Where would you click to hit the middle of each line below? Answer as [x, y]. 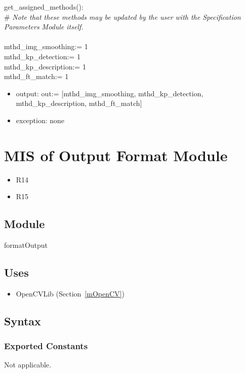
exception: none [40, 120]
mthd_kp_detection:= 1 [42, 56]
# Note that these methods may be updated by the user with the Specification [123, 16]
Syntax [23, 321]
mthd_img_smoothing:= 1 [46, 46]
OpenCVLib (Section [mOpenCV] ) [70, 293]
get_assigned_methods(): [44, 7]
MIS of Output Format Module [116, 155]
